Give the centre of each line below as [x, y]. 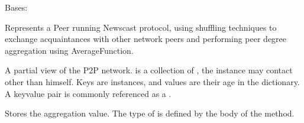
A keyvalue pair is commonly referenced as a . [88, 93]
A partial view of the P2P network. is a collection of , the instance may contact [149, 70]
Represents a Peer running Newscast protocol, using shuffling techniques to [141, 27]
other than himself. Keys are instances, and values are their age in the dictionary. [152, 81]
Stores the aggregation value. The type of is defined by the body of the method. [150, 113]
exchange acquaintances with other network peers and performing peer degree [146, 39]
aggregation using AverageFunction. [69, 50]
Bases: [16, 7]
